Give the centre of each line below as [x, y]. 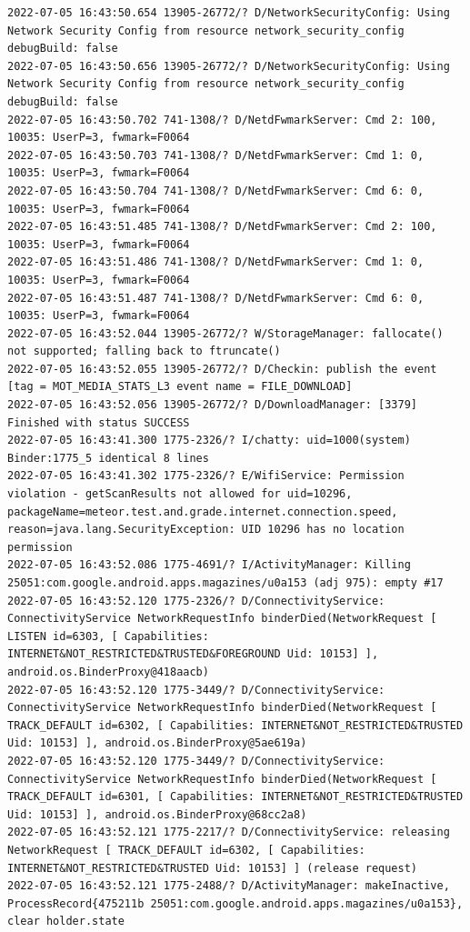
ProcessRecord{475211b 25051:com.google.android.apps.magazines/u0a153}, [235, 903]
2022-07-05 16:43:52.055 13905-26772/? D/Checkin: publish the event [222, 369]
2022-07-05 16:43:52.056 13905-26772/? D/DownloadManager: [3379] [213, 405]
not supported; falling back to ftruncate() [144, 351]
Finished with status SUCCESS [99, 422]
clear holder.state [66, 922]
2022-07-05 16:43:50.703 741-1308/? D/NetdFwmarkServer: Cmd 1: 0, [216, 155]
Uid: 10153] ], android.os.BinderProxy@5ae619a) [157, 743]
